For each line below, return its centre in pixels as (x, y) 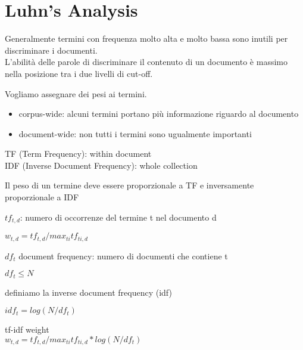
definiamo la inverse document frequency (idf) (88, 292)
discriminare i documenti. (51, 50)
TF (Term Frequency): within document (78, 154)
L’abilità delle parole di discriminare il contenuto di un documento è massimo (146, 62)
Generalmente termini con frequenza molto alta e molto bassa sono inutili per (146, 38)
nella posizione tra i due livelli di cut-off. (79, 73)
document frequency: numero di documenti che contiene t (123, 255)
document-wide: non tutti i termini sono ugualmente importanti (135, 133)
